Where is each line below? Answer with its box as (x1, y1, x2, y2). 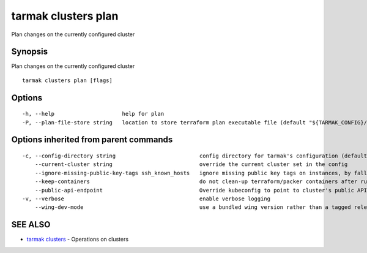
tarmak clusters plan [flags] (22, 77, 113, 84)
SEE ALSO (11, 219, 51, 230)
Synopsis (11, 47, 48, 57)
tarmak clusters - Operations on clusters (26, 236, 128, 243)
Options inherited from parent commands (11, 135, 173, 145)
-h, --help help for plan (22, 110, 165, 118)
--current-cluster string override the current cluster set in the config (34, 161, 348, 168)
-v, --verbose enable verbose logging (22, 195, 271, 202)
